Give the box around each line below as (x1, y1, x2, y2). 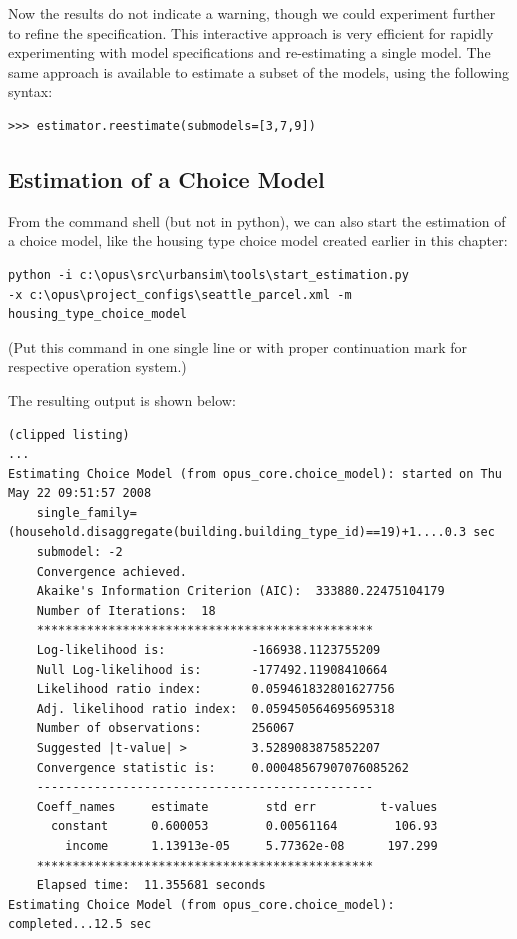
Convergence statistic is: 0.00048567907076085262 (36, 760, 409, 775)
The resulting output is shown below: (8, 389, 236, 410)
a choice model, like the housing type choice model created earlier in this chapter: (8, 230, 508, 251)
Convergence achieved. (36, 564, 187, 579)
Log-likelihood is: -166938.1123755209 (36, 643, 381, 658)
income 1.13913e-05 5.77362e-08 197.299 (65, 838, 438, 853)
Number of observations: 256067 (36, 721, 295, 736)
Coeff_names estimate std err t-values (36, 799, 438, 814)
